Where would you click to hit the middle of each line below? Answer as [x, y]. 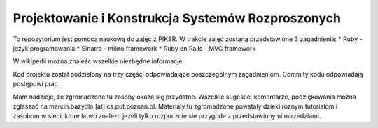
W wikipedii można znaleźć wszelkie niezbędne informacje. [99, 61]
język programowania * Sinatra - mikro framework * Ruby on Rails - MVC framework [134, 48]
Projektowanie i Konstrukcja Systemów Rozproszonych [177, 18]
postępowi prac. [36, 84]
